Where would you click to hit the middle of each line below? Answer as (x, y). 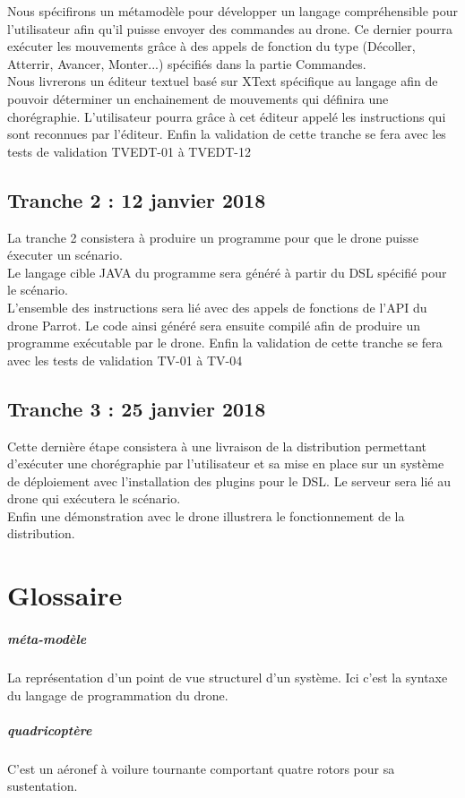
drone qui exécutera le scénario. (94, 498)
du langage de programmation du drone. (118, 695)
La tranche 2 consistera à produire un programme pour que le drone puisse (213, 237)
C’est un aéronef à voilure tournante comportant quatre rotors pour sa (201, 768)
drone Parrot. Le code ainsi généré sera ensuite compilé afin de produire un (214, 325)
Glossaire (65, 595)
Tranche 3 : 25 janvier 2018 (137, 408)
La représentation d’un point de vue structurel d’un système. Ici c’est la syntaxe (228, 677)
